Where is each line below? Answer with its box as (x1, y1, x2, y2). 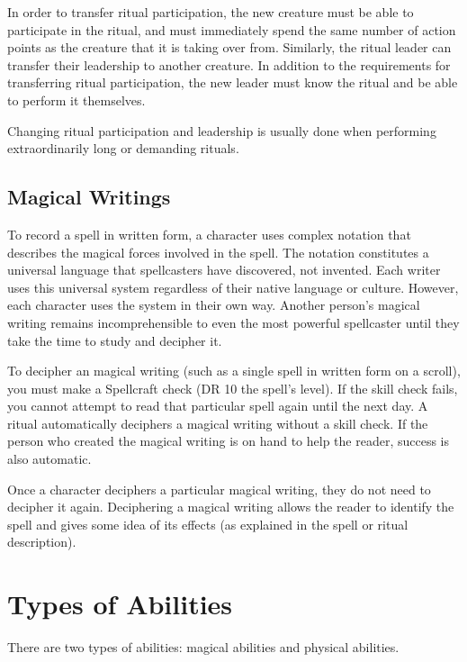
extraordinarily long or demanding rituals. (7, 139, 239, 158)
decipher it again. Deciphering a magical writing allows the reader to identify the (7, 497, 454, 516)
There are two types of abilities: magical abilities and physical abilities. (7, 638, 400, 657)
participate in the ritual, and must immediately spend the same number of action (7, 20, 456, 39)
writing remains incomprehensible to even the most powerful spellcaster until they (7, 313, 460, 331)
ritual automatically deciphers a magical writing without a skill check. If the (7, 413, 428, 432)
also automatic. (7, 449, 92, 468)
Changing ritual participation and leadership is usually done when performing (7, 121, 436, 140)
